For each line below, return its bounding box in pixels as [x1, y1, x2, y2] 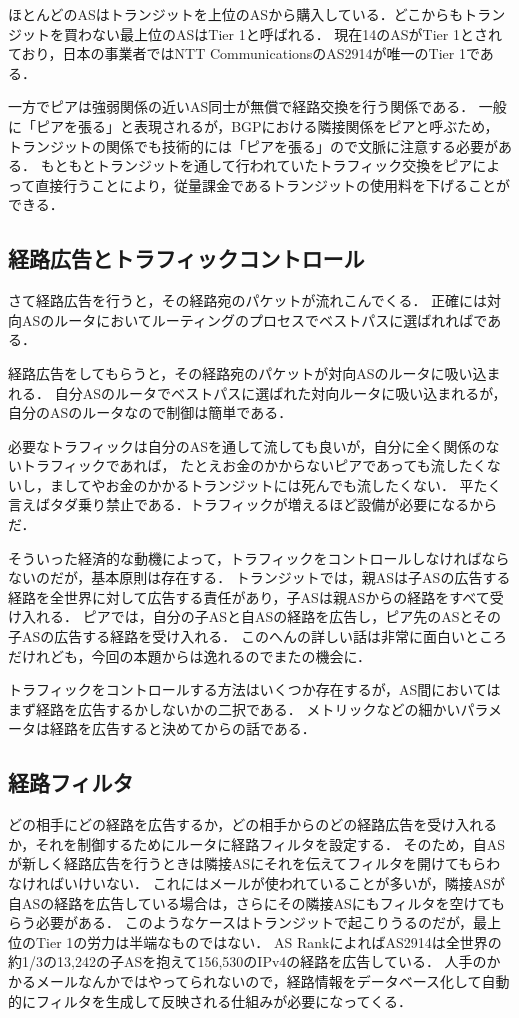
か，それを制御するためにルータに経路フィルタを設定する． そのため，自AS [8, 833, 506, 854]
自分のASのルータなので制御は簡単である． [8, 402, 293, 423]
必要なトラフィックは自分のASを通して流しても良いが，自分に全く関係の [8, 435, 486, 456]
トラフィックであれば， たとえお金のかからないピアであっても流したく [21, 455, 487, 476]
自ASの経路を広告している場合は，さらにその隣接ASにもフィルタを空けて [8, 892, 491, 913]
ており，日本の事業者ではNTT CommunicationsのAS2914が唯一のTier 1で [8, 43, 480, 64]
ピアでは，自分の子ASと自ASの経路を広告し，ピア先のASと [82, 606, 474, 627]
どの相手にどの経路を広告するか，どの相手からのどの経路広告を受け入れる [8, 814, 498, 835]
